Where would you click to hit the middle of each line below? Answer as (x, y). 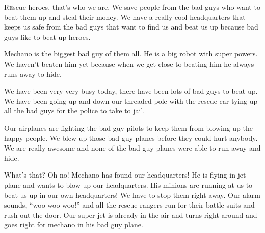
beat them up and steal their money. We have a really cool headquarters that (125, 17)
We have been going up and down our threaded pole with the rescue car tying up (131, 100)
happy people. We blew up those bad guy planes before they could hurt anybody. (131, 138)
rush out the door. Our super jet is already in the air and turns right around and (131, 214)
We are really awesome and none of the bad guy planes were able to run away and (132, 148)
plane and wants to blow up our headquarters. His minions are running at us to (128, 184)
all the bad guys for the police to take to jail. (75, 111)
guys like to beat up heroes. (47, 36)
